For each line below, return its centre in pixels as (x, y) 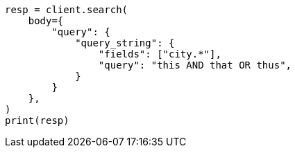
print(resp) (37, 120)
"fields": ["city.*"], (160, 54)
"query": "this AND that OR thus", (195, 65)
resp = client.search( (67, 10)
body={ (46, 21)
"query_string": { (125, 43)
